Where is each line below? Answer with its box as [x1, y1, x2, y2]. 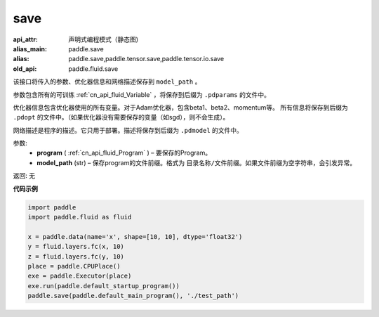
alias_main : [13, 44, 47, 53]
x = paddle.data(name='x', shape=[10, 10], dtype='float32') [27, 233, 243, 240]
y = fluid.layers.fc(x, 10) [27, 242, 124, 251]
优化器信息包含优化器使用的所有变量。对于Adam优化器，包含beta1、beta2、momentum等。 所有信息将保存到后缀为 [13, 103, 348, 112]
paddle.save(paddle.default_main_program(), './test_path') [27, 292, 239, 300]
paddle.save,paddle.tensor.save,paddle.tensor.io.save [68, 55, 225, 63]
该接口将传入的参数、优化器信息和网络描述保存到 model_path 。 [13, 77, 201, 86]
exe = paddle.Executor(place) [27, 272, 132, 280]
